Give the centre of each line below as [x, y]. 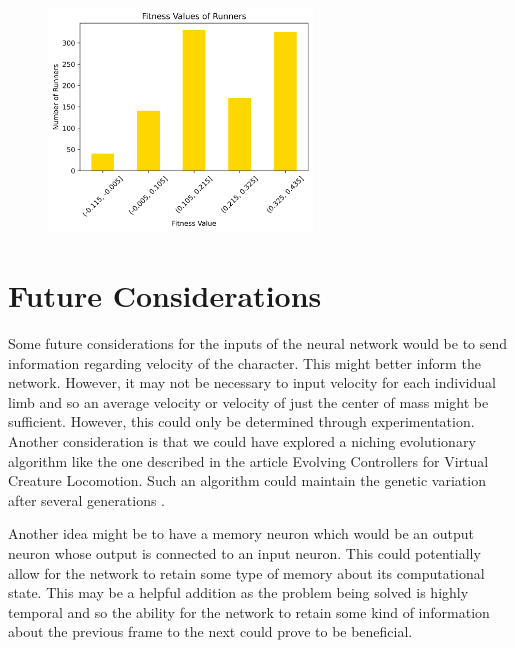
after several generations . [86, 499]
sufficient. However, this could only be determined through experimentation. [241, 421]
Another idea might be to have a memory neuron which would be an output [241, 533]
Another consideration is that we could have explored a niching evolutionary [242, 440]
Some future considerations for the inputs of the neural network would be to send [258, 342]
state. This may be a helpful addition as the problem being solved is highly [238, 592]
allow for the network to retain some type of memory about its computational [246, 572]
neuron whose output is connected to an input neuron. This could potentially [244, 552]
